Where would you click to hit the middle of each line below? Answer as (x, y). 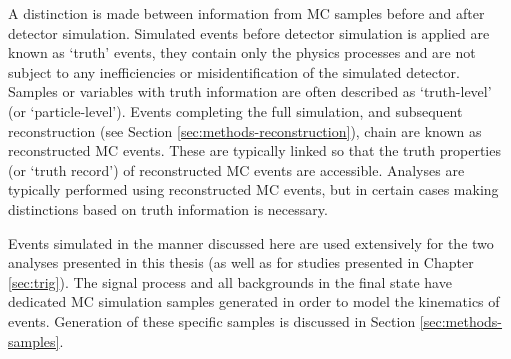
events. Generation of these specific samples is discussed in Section (212, 320)
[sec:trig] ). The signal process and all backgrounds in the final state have (230, 281)
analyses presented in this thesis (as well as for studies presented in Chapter (241, 262)
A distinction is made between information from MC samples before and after (246, 13)
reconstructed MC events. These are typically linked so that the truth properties (254, 150)
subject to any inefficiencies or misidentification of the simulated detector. (234, 71)
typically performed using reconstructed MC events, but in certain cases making (253, 189)
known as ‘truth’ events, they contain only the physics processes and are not (242, 52)
